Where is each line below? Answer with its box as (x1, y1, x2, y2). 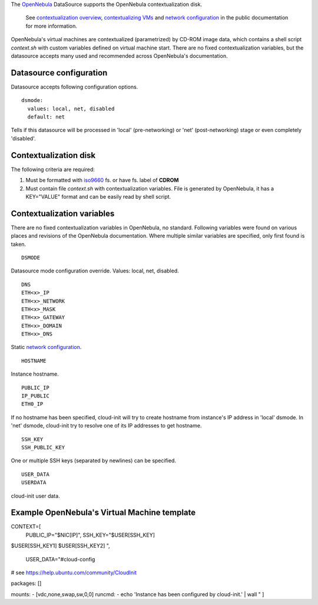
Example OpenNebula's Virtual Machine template (11, 508, 196, 518)
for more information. (25, 22, 78, 29)
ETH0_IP (21, 401, 44, 407)
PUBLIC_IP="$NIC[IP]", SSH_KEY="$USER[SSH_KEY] (25, 531, 155, 538)
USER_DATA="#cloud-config (25, 555, 95, 563)
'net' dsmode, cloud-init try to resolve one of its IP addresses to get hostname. (11, 422, 202, 429)
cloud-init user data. (11, 492, 60, 499)
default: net (27, 114, 65, 120)
